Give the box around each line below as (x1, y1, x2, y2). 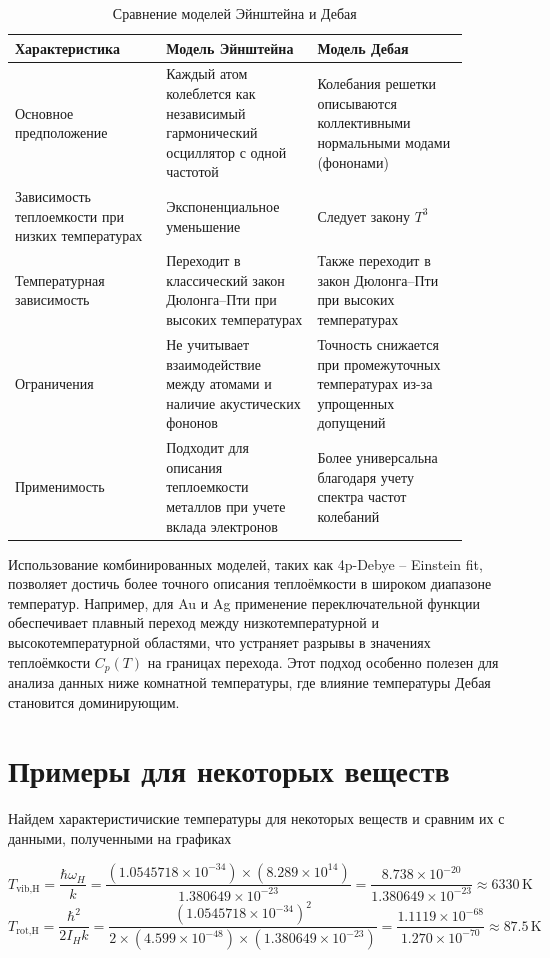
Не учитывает (166, 333, 250, 354)
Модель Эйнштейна (166, 37, 294, 58)
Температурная (15, 269, 105, 290)
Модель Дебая (317, 37, 409, 58)
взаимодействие (166, 353, 261, 374)
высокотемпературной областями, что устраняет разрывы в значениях (8, 631, 431, 652)
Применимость (15, 476, 105, 497)
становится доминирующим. (8, 691, 180, 712)
